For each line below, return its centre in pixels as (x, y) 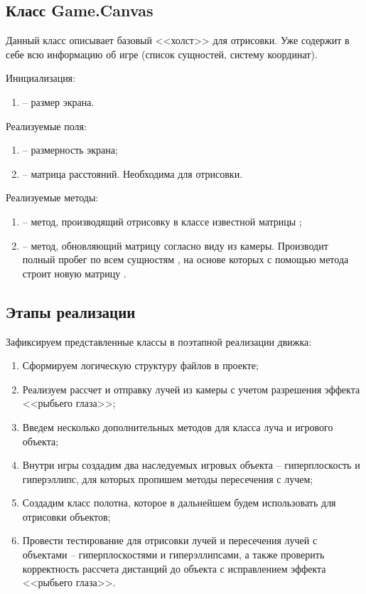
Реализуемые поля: (46, 126)
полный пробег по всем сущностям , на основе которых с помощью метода (185, 259)
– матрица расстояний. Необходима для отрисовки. (133, 173)
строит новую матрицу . (74, 273)
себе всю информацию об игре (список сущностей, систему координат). (162, 54)
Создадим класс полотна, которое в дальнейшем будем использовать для (179, 503)
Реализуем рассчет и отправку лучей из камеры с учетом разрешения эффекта (191, 389)
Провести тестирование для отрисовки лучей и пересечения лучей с (170, 540)
